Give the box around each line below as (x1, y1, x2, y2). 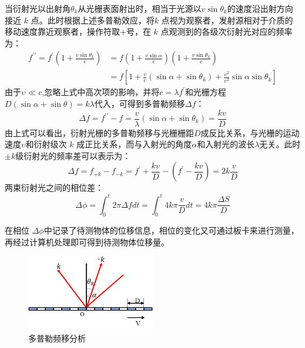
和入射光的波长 (197, 138, 255, 150)
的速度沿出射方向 (227, 2, 293, 14)
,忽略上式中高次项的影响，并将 (42, 86, 160, 98)
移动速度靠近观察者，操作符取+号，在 (5, 25, 151, 38)
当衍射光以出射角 (5, 2, 71, 14)
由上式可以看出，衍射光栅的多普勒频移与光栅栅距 (5, 126, 194, 138)
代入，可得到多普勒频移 (94, 97, 185, 110)
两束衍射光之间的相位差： (5, 181, 103, 194)
